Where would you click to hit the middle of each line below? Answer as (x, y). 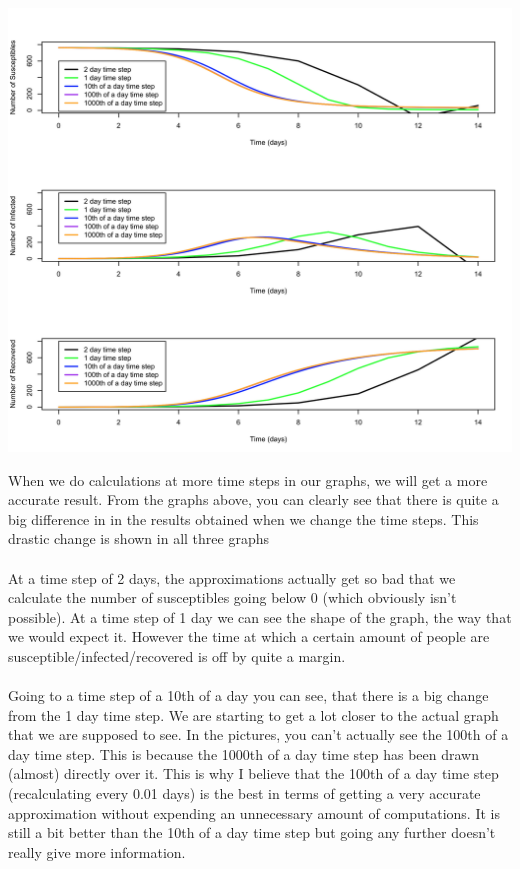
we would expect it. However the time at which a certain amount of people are (249, 636)
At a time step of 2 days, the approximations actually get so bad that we (232, 577)
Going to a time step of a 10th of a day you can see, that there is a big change (248, 695)
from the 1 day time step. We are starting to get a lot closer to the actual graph (253, 714)
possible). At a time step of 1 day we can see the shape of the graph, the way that (260, 616)
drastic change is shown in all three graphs (138, 538)
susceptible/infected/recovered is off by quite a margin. (177, 655)
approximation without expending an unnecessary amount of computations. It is (254, 812)
